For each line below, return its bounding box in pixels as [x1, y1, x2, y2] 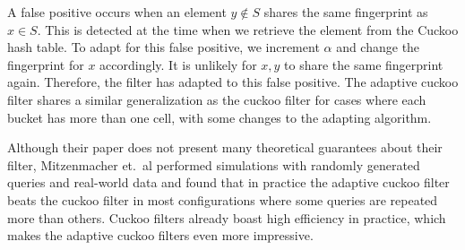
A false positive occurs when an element [7, 3, 227, 21]
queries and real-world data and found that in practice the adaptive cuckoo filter [7, 173, 450, 192]
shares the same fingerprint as [263, 3, 428, 21]
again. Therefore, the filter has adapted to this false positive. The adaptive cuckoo [7, 73, 459, 91]
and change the [336, 38, 420, 56]
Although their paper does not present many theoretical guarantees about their [7, 138, 443, 157]
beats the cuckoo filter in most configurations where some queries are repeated [7, 190, 438, 209]
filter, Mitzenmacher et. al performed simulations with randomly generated [7, 155, 420, 174]
